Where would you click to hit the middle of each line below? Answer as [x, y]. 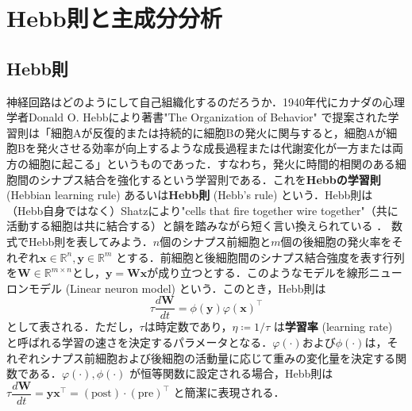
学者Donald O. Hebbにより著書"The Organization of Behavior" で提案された [197, 117]
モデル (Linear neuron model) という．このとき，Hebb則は [177, 288]
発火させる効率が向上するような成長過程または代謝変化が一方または [214, 148]
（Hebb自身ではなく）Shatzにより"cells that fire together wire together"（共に [202, 210]
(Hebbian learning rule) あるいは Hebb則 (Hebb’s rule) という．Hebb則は [190, 195]
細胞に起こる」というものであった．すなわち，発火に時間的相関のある [212, 163]
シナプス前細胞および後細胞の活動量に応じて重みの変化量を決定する [217, 357]
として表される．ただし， [73, 326]
